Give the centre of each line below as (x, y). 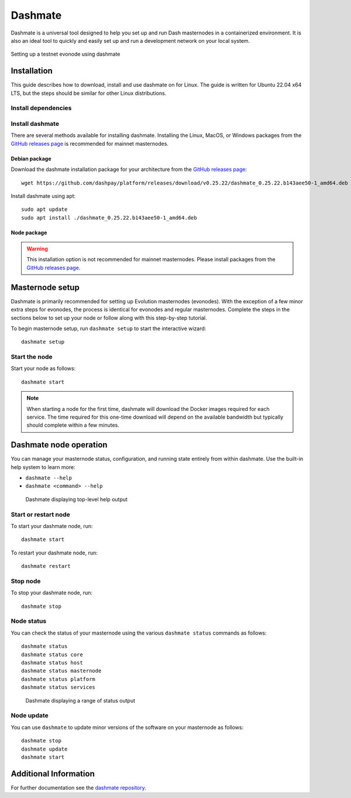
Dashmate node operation (59, 445)
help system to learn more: (43, 467)
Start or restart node (40, 514)
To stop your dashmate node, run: (52, 593)
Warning (37, 249)
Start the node (32, 357)
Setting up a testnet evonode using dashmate (66, 54)
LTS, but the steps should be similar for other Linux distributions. (89, 93)
